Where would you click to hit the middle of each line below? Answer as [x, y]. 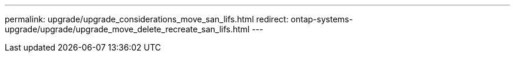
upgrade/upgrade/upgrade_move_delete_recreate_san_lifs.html [127, 29]
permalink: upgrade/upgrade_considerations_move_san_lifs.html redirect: [147, 19]
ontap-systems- [322, 19]
